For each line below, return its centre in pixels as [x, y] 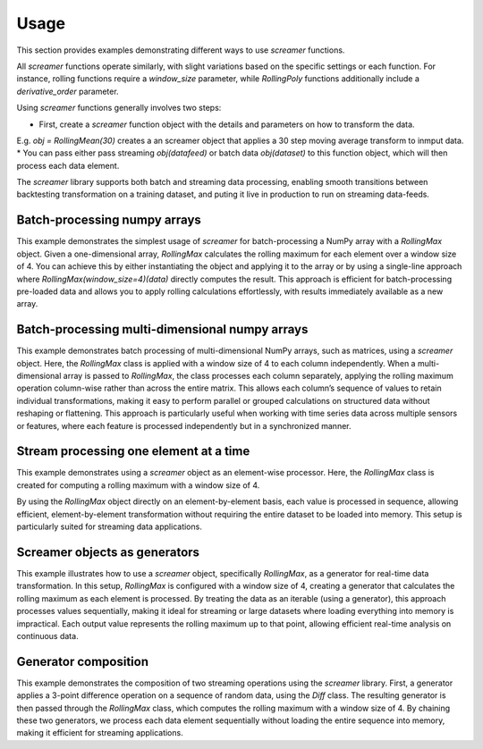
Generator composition [83, 661]
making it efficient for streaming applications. [100, 733]
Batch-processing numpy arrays [109, 220]
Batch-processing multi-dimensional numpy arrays [162, 329]
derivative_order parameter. [68, 91]
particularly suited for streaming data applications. [110, 526]
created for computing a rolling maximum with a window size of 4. [138, 485]
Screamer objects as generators [108, 552]
